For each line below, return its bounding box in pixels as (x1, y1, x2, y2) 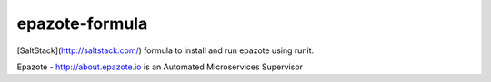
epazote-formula (16, 14, 148, 33)
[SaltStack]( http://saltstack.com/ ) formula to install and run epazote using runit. (16, 45, 315, 56)
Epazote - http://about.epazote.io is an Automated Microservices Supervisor (16, 61, 304, 72)
